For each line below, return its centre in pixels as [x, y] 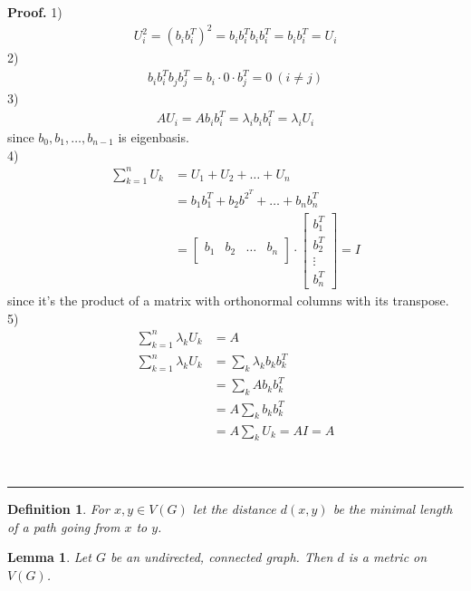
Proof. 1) [35, 12]
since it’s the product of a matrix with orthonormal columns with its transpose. [228, 300]
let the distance [234, 508]
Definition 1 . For [58, 508]
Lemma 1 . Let [49, 557]
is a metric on [388, 557]
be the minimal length [393, 508]
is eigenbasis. [154, 136]
